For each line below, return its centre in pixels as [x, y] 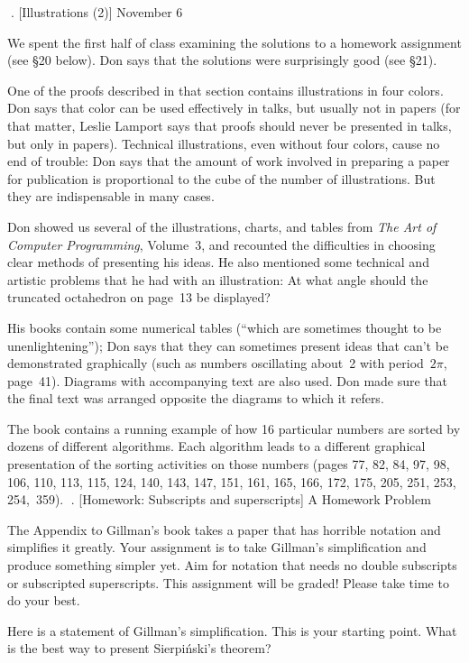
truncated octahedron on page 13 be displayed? [139, 297]
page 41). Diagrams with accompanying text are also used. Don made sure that [228, 380]
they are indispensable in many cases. [111, 196]
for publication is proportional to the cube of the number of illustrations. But [221, 178]
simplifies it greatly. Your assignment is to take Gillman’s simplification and [217, 547]
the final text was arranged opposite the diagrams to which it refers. [196, 398]
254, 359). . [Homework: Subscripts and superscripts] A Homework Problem [219, 499]
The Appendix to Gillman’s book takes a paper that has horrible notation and [224, 529]
